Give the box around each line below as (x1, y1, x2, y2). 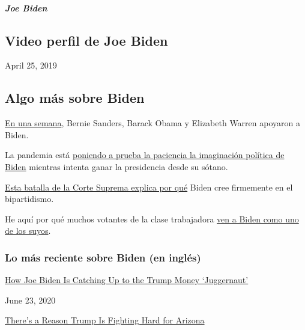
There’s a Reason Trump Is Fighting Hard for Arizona (5, 314, 205, 326)
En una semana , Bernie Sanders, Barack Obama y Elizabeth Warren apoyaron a (5, 117, 300, 129)
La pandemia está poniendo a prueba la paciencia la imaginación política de (5, 148, 285, 161)
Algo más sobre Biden (5, 88, 145, 107)
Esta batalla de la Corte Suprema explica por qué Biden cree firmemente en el (5, 180, 293, 193)
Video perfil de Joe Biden (5, 31, 168, 49)
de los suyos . (5, 224, 51, 237)
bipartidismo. (5, 192, 54, 205)
